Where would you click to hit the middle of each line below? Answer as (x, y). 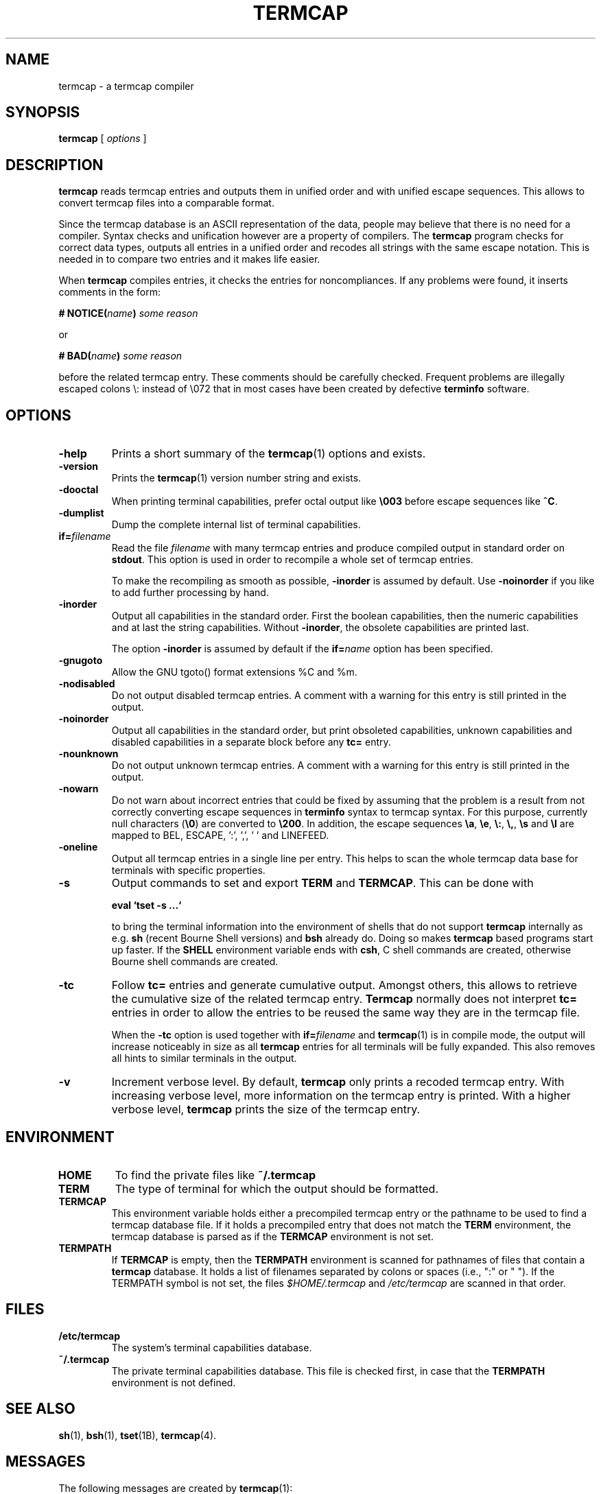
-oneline (78, 847)
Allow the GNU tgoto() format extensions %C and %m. (234, 672)
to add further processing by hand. (190, 593)
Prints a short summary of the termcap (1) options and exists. (269, 454)
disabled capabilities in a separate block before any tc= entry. (251, 742)
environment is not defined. (174, 1382)
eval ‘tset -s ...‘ (146, 905)
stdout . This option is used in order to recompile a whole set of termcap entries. (292, 560)
